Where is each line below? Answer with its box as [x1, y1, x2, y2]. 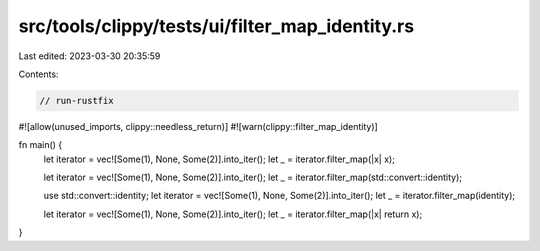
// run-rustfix [39, 95, 114, 106]
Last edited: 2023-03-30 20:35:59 [18, 50, 161, 62]
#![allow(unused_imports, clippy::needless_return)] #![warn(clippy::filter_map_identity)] [18, 120, 379, 132]
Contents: [18, 68, 59, 80]
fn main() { [18, 139, 63, 151]
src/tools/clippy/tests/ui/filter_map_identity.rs [18, 15, 415, 37]
